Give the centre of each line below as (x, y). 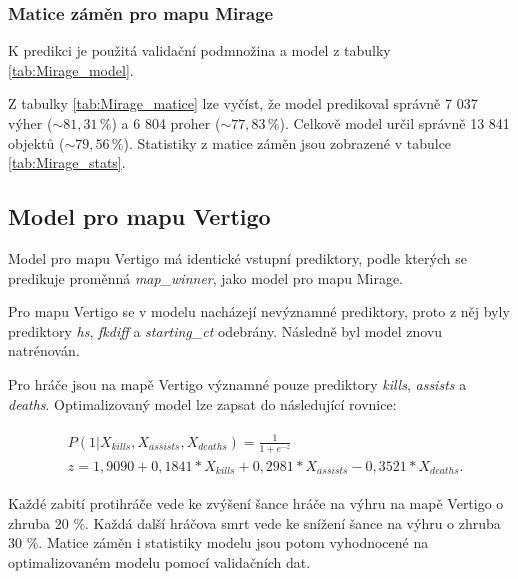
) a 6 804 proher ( (166, 123)
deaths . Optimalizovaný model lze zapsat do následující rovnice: (202, 403)
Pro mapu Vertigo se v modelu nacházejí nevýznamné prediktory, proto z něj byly (259, 311)
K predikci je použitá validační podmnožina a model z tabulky (199, 50)
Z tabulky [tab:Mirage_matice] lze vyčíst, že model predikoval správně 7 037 (243, 103)
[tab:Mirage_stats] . (67, 162)
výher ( (30, 123)
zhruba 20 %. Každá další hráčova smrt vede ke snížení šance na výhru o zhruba (254, 522)
